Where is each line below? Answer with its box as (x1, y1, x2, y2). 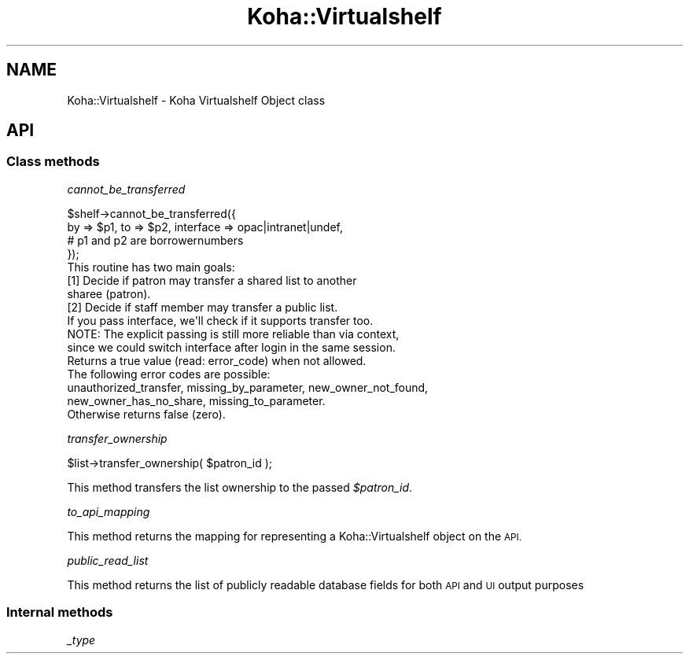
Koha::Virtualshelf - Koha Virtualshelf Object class (67, 93, 326, 107)
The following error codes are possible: (67, 367, 271, 381)
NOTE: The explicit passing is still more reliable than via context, (67, 326, 400, 341)
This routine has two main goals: (67, 260, 235, 274)
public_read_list (67, 553, 149, 567)
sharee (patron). (67, 286, 151, 301)
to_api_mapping (67, 504, 150, 518)
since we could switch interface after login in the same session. (67, 340, 396, 354)
